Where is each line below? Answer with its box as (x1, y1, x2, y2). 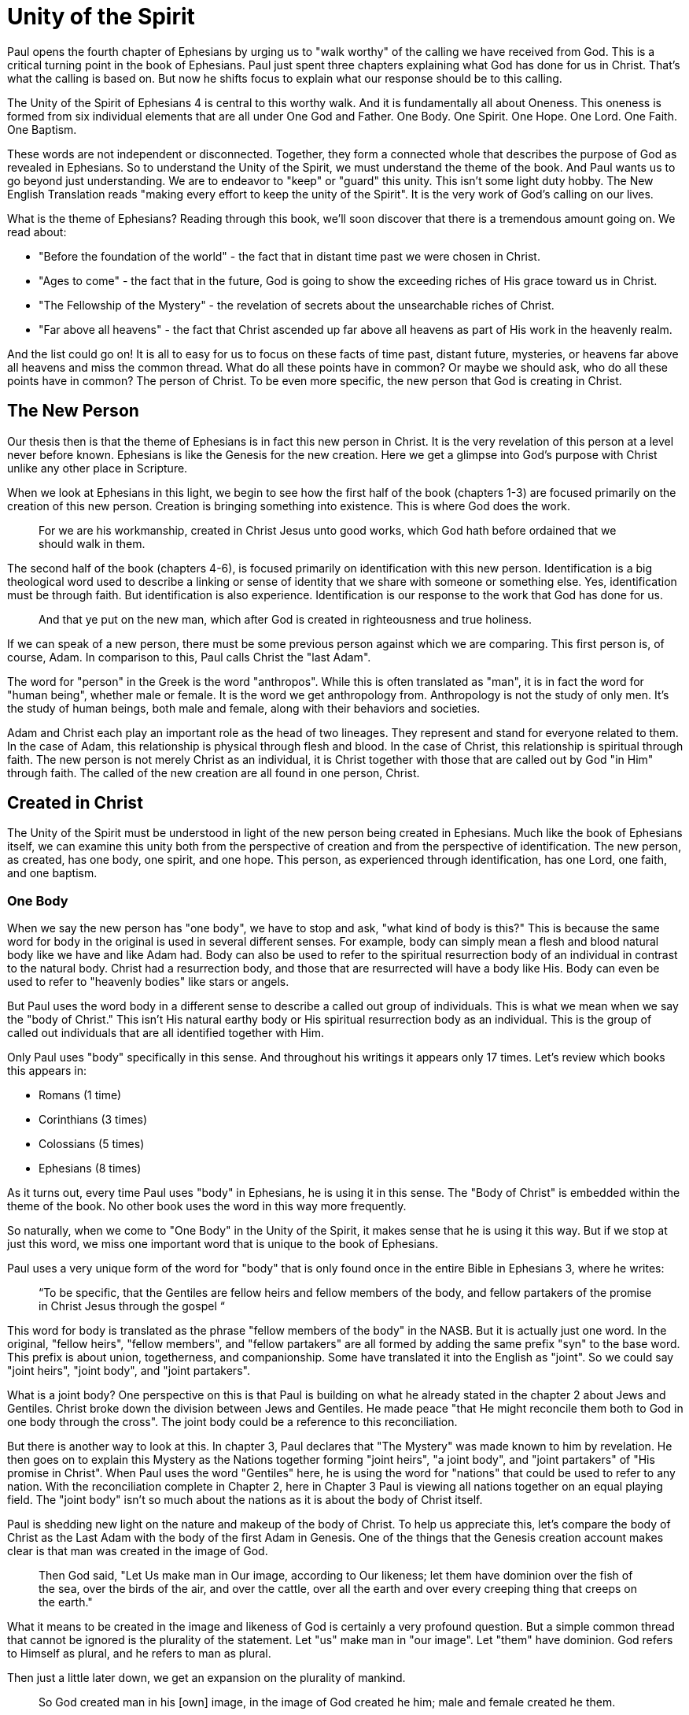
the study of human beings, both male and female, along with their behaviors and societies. (7, 701, 481, 715)
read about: (7, 224, 67, 239)
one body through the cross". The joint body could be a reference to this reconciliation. (7, 1415, 458, 1429)
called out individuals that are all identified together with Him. (7, 1026, 324, 1040)
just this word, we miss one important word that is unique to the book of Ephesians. (7, 1237, 439, 1251)
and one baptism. (7, 866, 98, 880)
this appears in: (7, 1064, 87, 1078)
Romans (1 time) (39, 1088, 122, 1102)
